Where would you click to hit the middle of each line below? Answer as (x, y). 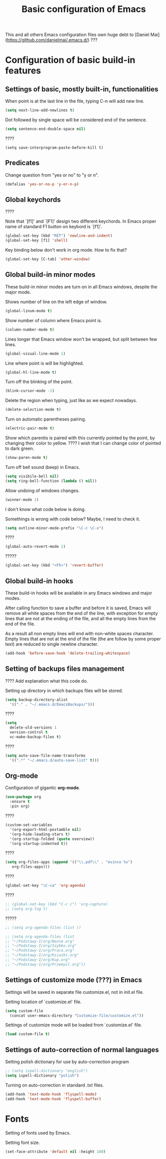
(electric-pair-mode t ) (30, 428)
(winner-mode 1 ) (22, 500)
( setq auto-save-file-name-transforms (45, 756)
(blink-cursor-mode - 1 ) (30, 391)
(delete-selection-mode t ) (33, 410)
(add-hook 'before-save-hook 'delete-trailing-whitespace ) (68, 653)
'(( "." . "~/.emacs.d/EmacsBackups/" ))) (52, 704)
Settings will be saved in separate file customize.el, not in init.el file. (75, 992)
